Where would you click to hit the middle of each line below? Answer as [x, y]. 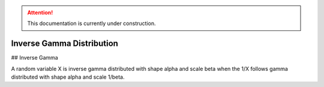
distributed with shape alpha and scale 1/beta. [68, 77]
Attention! [40, 13]
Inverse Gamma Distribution [64, 44]
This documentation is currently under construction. [91, 23]
